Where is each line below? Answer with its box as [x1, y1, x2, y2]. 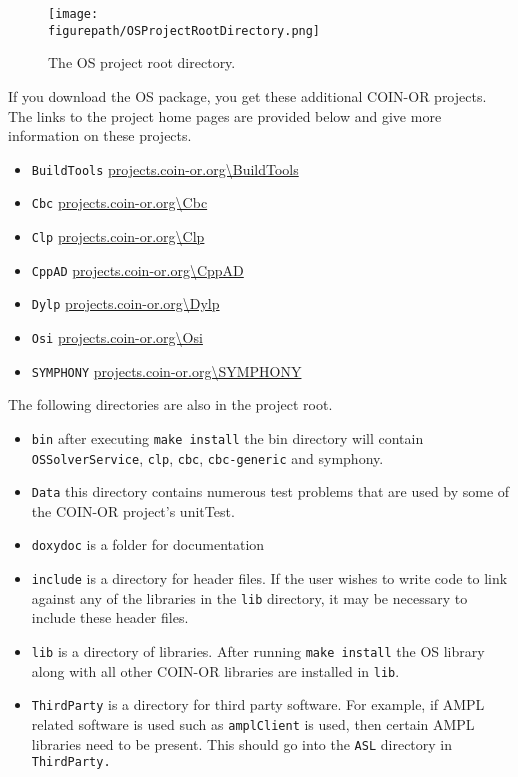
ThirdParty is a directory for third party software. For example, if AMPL [31, 694, 485, 715]
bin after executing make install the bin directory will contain [31, 427, 424, 448]
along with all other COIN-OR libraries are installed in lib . [31, 660, 400, 681]
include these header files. [31, 607, 189, 628]
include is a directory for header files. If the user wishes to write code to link [31, 568, 508, 589]
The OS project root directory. [48, 52, 236, 73]
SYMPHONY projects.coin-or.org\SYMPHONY [31, 360, 302, 381]
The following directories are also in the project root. [8, 394, 333, 415]
